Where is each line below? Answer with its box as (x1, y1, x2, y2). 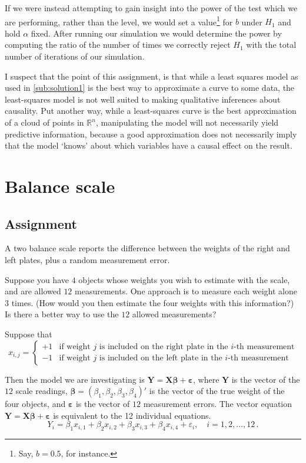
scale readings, (15, 385, 68, 397)
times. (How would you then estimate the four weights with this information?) (11, 296, 294, 308)
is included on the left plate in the (99, 354, 222, 363)
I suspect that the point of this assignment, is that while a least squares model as (5, 70, 298, 82)
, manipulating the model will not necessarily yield (95, 116, 279, 128)
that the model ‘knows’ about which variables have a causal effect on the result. (5, 139, 292, 152)
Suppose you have (5, 273, 69, 285)
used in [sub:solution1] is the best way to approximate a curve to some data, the (5, 81, 295, 94)
